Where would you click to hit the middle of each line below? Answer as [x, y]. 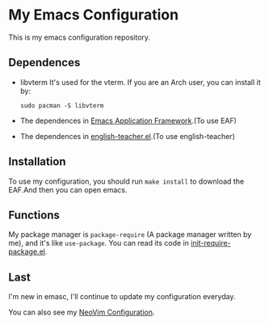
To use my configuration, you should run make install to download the [126, 181]
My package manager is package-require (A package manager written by [130, 234]
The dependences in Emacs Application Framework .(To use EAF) [128, 120]
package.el [27, 251]
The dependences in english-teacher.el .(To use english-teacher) [128, 136]
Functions [34, 215]
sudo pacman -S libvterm [62, 106]
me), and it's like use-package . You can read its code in [99, 243]
